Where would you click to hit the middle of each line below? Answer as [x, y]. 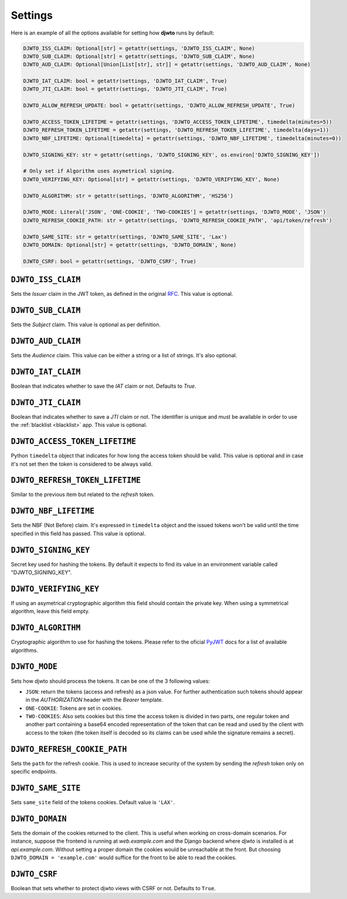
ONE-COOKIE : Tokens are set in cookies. [74, 708]
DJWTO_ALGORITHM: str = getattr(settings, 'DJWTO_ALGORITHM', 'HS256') [128, 196]
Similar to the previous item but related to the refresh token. [83, 494]
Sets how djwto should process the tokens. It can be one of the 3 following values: [110, 681]
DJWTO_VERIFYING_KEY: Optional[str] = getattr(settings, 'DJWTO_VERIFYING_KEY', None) [152, 179]
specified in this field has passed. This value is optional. [78, 534]
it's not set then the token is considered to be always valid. [82, 464]
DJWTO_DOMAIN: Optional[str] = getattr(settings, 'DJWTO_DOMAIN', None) [130, 245]
